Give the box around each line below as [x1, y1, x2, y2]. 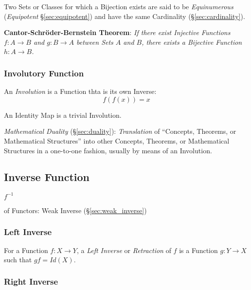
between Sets [76, 36, 113, 47]
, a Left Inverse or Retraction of [76, 245, 171, 255]
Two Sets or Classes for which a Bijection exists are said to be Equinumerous [4, 1, 233, 11]
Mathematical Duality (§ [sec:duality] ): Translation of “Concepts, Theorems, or [4, 126, 236, 136]
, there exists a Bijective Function [142, 36, 242, 47]
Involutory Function [4, 67, 84, 79]
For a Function [4, 245, 48, 255]
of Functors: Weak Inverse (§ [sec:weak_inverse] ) [4, 205, 147, 215]
